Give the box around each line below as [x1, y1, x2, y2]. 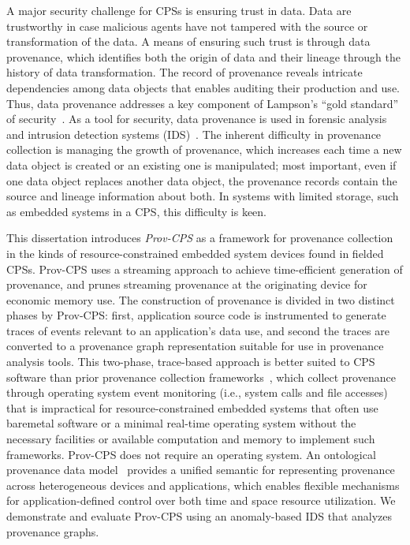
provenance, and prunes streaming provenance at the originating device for [6, 276, 367, 293]
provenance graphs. [6, 523, 99, 539]
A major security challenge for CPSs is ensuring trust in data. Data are [6, 2, 352, 18]
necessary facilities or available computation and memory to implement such [6, 431, 375, 447]
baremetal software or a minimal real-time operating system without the [6, 415, 356, 431]
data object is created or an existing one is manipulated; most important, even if [6, 156, 397, 173]
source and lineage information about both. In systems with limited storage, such [6, 188, 399, 204]
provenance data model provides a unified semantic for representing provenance [6, 461, 395, 478]
